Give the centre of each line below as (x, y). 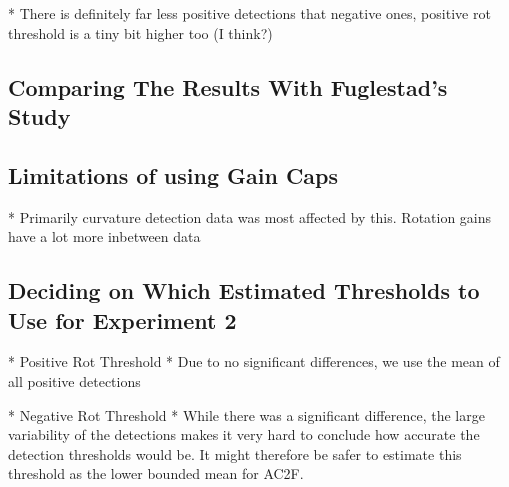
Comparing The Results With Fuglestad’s (228, 86)
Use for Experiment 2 (122, 319)
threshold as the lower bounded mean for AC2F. (156, 473)
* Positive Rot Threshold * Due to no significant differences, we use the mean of (254, 361)
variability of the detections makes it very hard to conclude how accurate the (244, 434)
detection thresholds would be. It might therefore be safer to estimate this (235, 453)
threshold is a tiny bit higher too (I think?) (140, 32)
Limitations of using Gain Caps (173, 174)
